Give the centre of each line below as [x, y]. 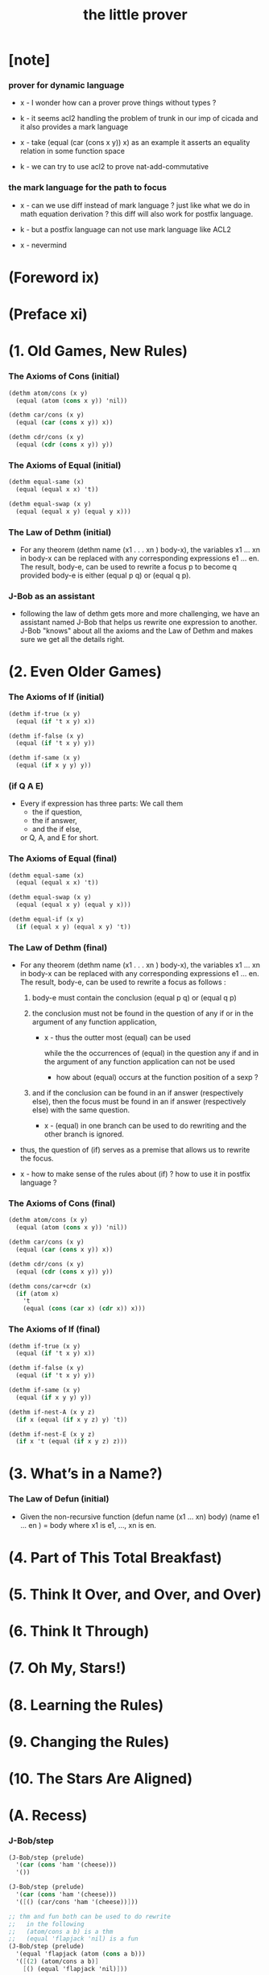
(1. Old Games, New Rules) [98, 351]
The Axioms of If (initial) [56, 697]
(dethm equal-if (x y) [46, 920]
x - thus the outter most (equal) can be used [117, 1037]
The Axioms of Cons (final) [62, 1203]
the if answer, [55, 821]
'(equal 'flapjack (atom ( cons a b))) [81, 1954]
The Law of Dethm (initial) [60, 532]
